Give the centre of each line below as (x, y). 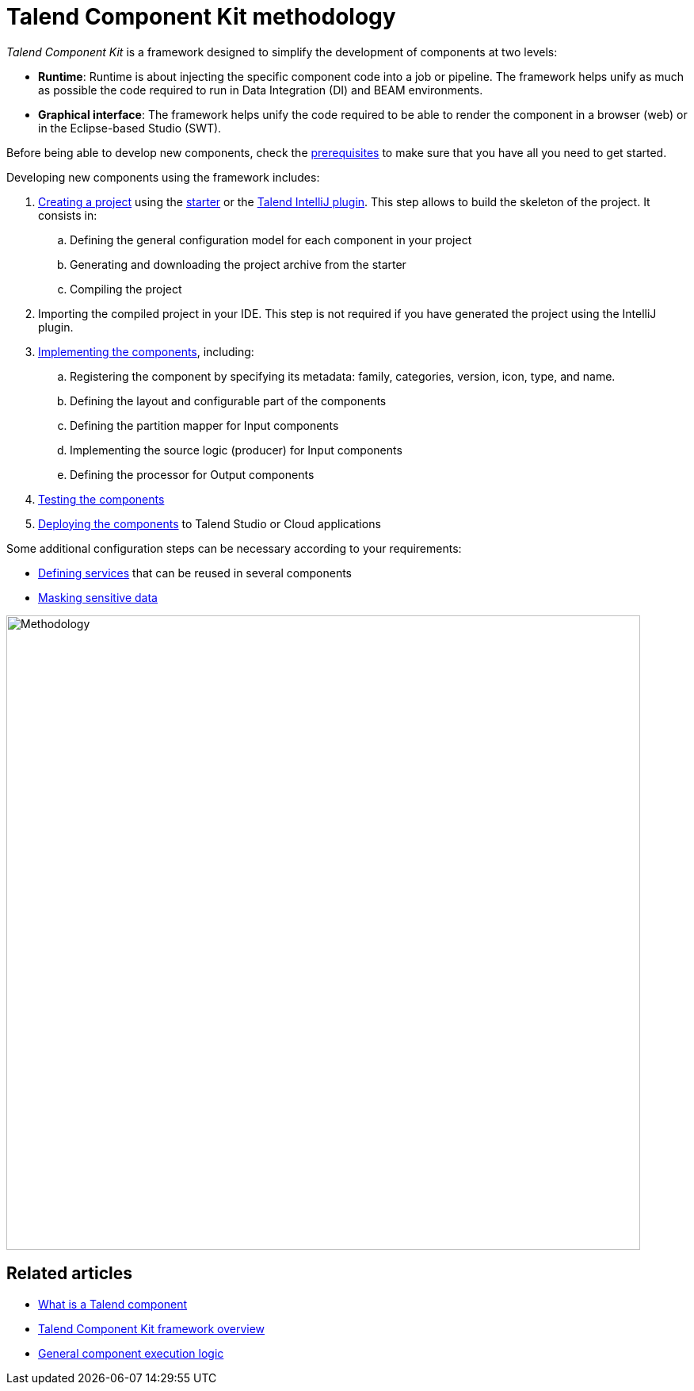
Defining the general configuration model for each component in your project (271, 239)
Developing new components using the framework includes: (163, 177)
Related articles (69, 1274)
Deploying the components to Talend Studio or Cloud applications (210, 523)
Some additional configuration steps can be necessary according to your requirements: (234, 548)
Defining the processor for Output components (192, 474)
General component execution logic (131, 1353)
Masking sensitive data (98, 597)
